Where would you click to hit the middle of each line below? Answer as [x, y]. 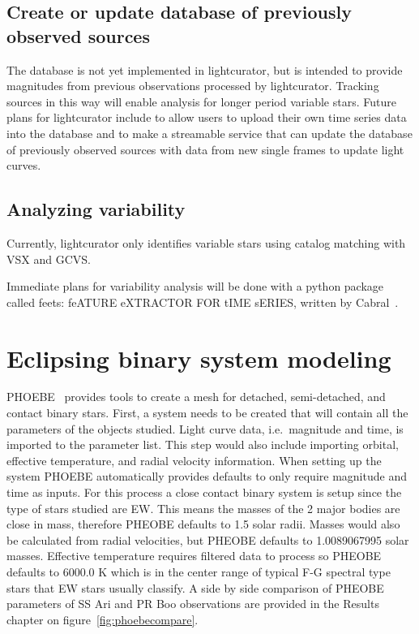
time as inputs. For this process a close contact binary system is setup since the [204, 492]
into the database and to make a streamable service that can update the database [209, 133]
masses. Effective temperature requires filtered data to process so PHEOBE [194, 556]
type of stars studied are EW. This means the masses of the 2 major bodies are [203, 508]
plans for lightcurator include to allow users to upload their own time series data [207, 117]
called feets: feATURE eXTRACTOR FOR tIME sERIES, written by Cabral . [203, 302]
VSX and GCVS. [49, 259]
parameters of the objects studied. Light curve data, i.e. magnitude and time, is [205, 428]
